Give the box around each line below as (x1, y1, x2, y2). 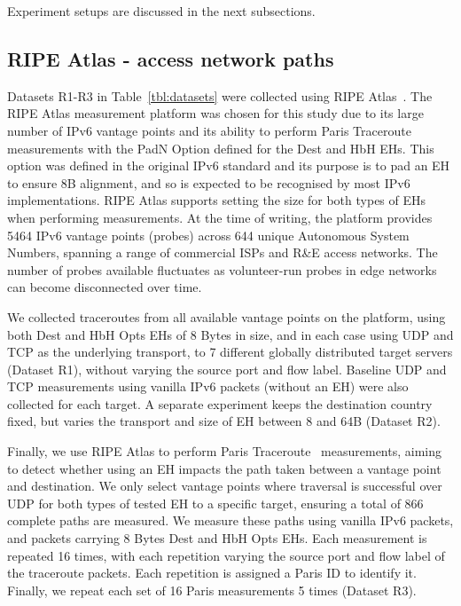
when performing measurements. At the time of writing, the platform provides (7, 208, 433, 226)
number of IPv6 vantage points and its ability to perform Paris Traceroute (7, 121, 411, 139)
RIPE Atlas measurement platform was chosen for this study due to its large (7, 104, 424, 122)
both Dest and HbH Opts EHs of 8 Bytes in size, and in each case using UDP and (7, 325, 454, 343)
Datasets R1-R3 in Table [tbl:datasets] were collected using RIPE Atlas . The (7, 86, 433, 105)
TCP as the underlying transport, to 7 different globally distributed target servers (7, 342, 453, 361)
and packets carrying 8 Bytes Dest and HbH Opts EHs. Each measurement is (7, 529, 427, 547)
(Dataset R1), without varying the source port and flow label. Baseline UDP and (7, 359, 447, 378)
